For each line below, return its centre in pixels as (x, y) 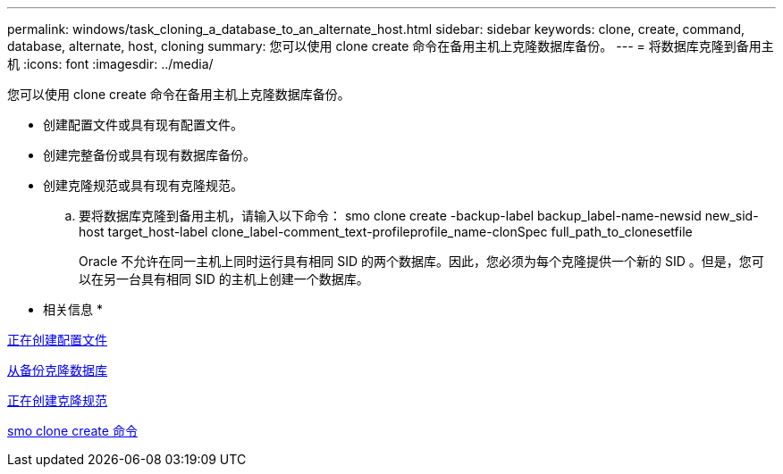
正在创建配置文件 (57, 340)
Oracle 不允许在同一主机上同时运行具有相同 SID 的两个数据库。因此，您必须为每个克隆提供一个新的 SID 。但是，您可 (421, 261)
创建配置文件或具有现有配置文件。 (143, 125)
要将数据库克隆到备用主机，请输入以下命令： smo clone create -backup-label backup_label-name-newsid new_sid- (419, 216)
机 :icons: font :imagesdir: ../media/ (110, 64)
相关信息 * (73, 309)
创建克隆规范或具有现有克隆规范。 (143, 185)
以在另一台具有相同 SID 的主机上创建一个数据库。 (224, 279)
